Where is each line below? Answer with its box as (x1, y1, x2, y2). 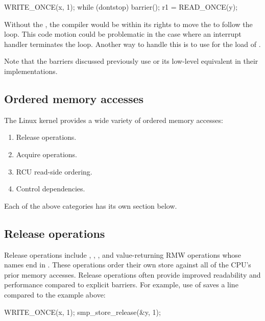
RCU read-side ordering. (16, 166, 92, 177)
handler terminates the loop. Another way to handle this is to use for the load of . (4, 38, 261, 49)
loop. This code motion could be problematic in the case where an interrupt (4, 29, 242, 39)
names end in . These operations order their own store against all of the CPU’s (4, 259, 251, 270)
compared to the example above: (4, 289, 106, 300)
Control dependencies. (16, 183, 85, 194)
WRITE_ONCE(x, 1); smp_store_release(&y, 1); (4, 306, 161, 317)
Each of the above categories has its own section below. (4, 200, 177, 211)
